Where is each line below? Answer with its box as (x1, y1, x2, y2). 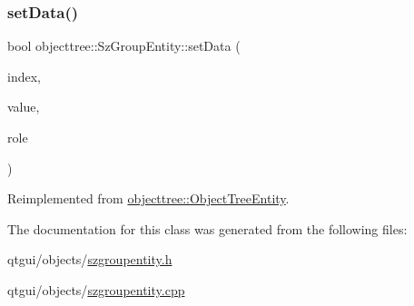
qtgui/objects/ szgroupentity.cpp (7, 280, 185, 299)
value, (7, 97, 40, 116)
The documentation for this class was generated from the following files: (7, 219, 408, 238)
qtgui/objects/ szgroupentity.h (7, 250, 172, 269)
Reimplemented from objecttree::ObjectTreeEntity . (7, 189, 290, 208)
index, (7, 66, 41, 85)
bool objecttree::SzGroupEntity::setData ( (7, 36, 241, 55)
